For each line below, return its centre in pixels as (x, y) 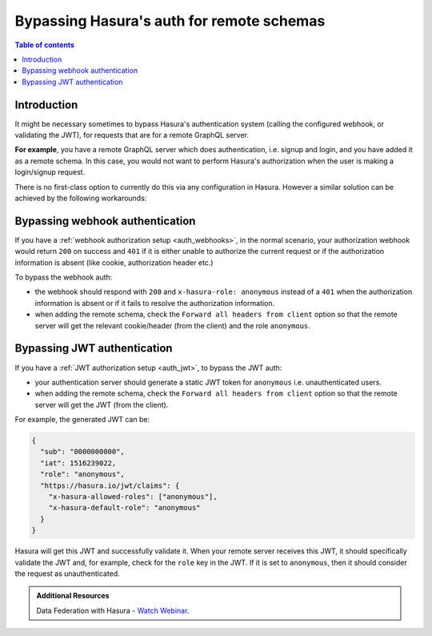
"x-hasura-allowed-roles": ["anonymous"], (133, 497)
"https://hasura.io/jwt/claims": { (110, 485)
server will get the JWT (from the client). (102, 405)
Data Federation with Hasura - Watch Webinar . (113, 610)
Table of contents (45, 45)
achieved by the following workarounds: (81, 198)
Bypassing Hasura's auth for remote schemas (170, 21)
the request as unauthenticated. (67, 574)
